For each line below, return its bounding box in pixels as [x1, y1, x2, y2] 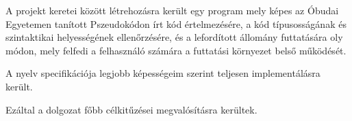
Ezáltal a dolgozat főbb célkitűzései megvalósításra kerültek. [5, 102, 257, 116]
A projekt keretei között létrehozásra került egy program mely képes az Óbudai [5, 3, 339, 17]
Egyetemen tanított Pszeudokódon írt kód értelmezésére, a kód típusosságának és [5, 16, 347, 31]
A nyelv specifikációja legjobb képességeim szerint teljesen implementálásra [5, 66, 320, 80]
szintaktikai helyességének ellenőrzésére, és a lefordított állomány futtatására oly [5, 30, 343, 44]
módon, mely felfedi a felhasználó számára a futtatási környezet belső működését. [5, 43, 347, 57]
